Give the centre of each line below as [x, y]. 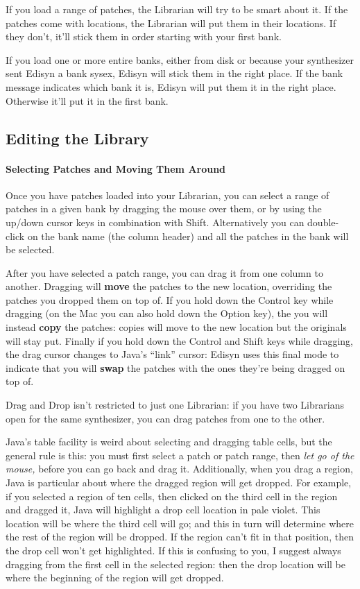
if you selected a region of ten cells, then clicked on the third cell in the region [172, 496]
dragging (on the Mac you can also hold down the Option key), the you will [167, 313]
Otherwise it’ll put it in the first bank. [87, 100]
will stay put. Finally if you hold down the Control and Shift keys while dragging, [180, 340]
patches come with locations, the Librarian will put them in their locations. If [171, 23]
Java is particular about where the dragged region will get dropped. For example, [179, 483]
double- [323, 222]
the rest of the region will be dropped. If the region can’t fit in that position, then [180, 537]
